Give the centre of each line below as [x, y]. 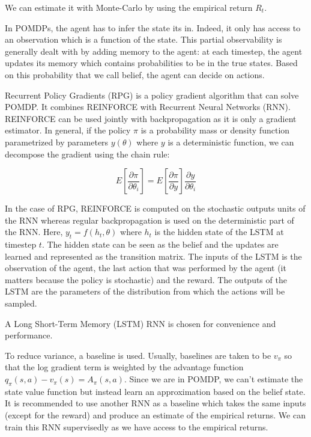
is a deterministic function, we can [231, 142]
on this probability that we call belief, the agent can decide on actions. [135, 74]
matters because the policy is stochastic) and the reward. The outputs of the [146, 279]
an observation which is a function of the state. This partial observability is [143, 39]
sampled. [21, 303]
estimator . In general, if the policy [68, 130]
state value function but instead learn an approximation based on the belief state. [155, 391]
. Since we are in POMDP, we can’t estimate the [213, 379]
